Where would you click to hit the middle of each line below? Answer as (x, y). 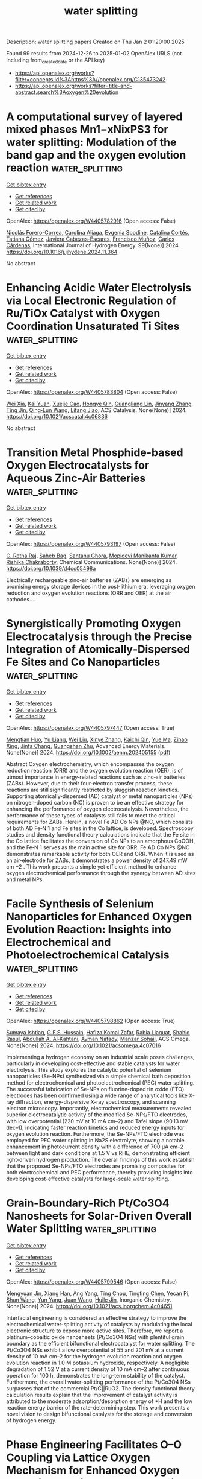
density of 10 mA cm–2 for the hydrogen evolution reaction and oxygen (94, 1356)
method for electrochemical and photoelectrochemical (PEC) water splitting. (100, 1082)
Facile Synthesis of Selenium (80, 904)
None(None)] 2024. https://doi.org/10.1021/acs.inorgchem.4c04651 (89, 1306)
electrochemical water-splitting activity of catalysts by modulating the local (99, 1324)
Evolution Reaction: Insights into (89, 929)
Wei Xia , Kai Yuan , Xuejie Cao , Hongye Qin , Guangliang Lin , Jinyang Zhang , (100, 404)
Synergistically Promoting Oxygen (94, 623)
